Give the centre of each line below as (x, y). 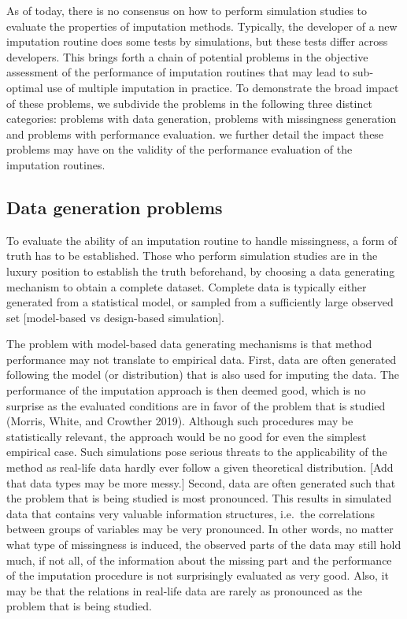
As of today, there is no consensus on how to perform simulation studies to (187, 10)
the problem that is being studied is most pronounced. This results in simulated (199, 498)
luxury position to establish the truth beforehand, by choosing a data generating (201, 271)
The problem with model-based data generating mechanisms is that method (189, 344)
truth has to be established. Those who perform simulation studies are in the (192, 256)
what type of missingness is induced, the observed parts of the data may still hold (204, 545)
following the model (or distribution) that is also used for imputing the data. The (203, 374)
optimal (25, 87)
